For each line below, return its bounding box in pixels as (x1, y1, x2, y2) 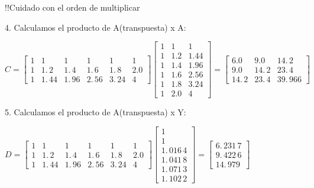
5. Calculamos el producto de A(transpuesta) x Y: (5, 106, 186, 118)
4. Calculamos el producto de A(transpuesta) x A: (5, 21, 186, 33)
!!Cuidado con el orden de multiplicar (5, 1, 140, 13)
